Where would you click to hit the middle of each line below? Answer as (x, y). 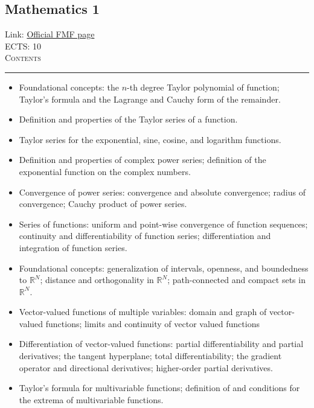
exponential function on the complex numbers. (105, 171)
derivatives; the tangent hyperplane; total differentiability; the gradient (150, 356)
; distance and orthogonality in (97, 280)
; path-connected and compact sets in (236, 280)
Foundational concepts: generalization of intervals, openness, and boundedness (164, 268)
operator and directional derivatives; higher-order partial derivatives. (146, 367)
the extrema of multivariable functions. (91, 399)
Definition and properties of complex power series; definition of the (143, 160)
